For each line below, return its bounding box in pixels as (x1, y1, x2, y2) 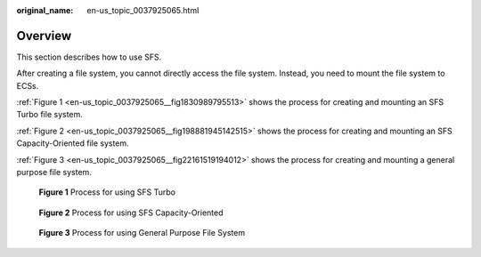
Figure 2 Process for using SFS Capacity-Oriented (38, 207, 224, 218)
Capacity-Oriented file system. (16, 138, 129, 149)
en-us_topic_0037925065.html (86, 5, 200, 15)
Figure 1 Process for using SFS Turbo (38, 187, 175, 197)
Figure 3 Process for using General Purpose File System (38, 228, 245, 238)
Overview (16, 28, 72, 44)
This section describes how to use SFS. (16, 52, 162, 62)
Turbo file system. (16, 109, 84, 120)
